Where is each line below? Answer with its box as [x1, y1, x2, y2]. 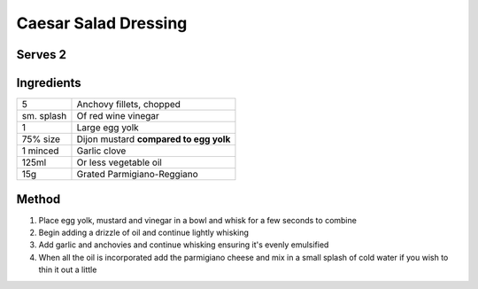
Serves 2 [16, 47, 66, 62]
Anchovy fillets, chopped [76, 98, 181, 111]
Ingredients [16, 75, 81, 90]
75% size [21, 133, 61, 145]
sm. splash [21, 110, 67, 122]
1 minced [21, 144, 59, 157]
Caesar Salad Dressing [16, 13, 188, 33]
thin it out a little [38, 264, 97, 275]
